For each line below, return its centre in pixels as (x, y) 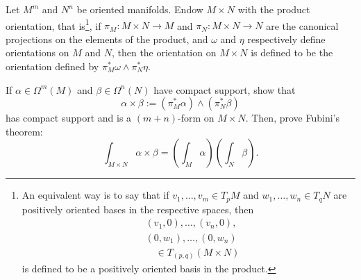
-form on (196, 118)
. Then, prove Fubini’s (292, 118)
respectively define (286, 39)
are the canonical (302, 25)
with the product (274, 9)
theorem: (24, 131)
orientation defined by (52, 66)
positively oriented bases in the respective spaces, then (138, 209)
